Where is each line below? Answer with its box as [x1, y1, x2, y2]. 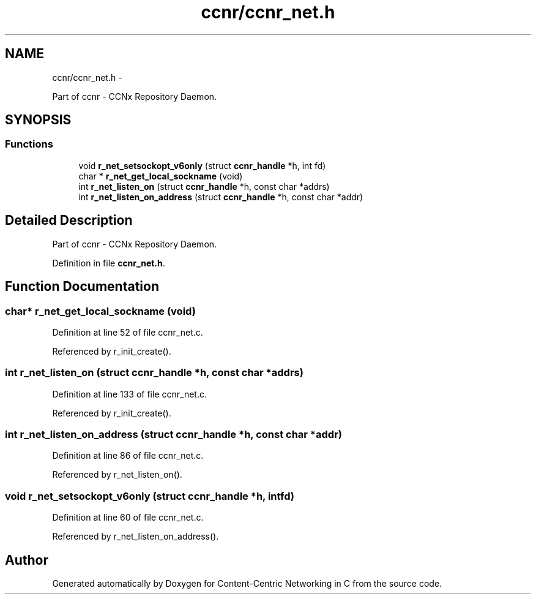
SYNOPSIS [5, 112, 72, 128]
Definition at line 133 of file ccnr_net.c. [52, 388, 207, 399]
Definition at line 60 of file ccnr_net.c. [52, 512, 204, 523]
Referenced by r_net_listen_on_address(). [52, 531, 219, 542]
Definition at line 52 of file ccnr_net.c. [52, 326, 203, 337]
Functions [5, 138, 53, 151]
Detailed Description [5, 213, 133, 228]
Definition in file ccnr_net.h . [52, 257, 165, 268]
